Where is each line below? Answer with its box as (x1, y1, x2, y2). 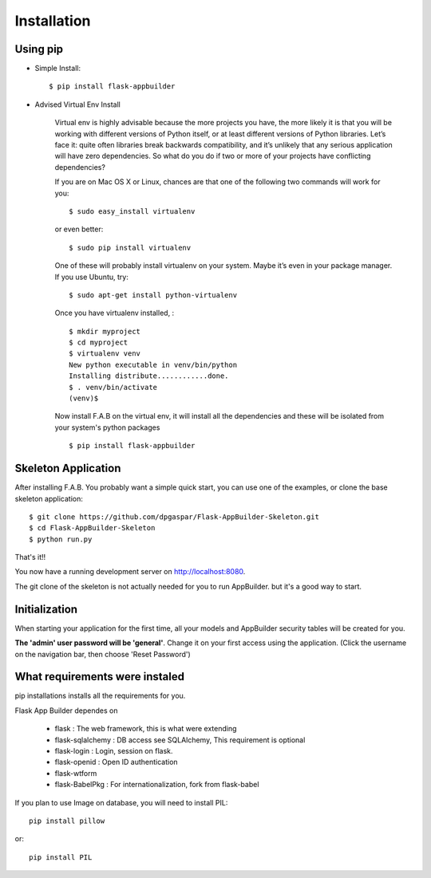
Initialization (14, 602, 78, 616)
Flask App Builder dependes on (14, 706, 118, 715)
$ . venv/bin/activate (69, 383, 158, 392)
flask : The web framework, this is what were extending (54, 724, 237, 734)
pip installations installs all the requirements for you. (14, 691, 186, 701)
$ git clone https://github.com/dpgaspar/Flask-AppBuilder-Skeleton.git (29, 512, 319, 522)
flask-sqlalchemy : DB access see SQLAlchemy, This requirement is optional (54, 734, 306, 745)
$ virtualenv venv (69, 349, 141, 358)
